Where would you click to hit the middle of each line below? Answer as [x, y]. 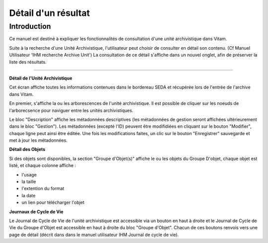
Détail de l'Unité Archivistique [41, 78]
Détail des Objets [27, 150]
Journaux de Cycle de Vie [36, 212]
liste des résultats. [28, 62]
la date [29, 195]
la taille [29, 182]
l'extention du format [43, 188]
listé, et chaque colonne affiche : [43, 165]
